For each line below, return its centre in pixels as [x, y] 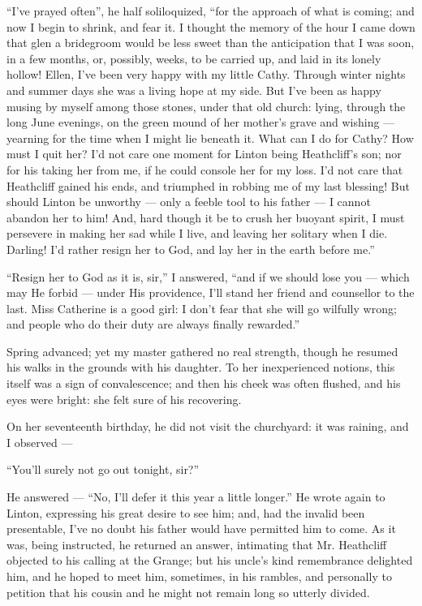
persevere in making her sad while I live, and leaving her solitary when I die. [197, 233]
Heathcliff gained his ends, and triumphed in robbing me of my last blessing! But [208, 185]
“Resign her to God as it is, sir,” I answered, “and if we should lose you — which [208, 276]
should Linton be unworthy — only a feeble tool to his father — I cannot [189, 202]
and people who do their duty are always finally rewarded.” [153, 324]
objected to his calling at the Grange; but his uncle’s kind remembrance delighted [210, 560]
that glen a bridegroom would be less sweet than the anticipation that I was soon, [211, 43]
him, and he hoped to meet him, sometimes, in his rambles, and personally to [199, 576]
